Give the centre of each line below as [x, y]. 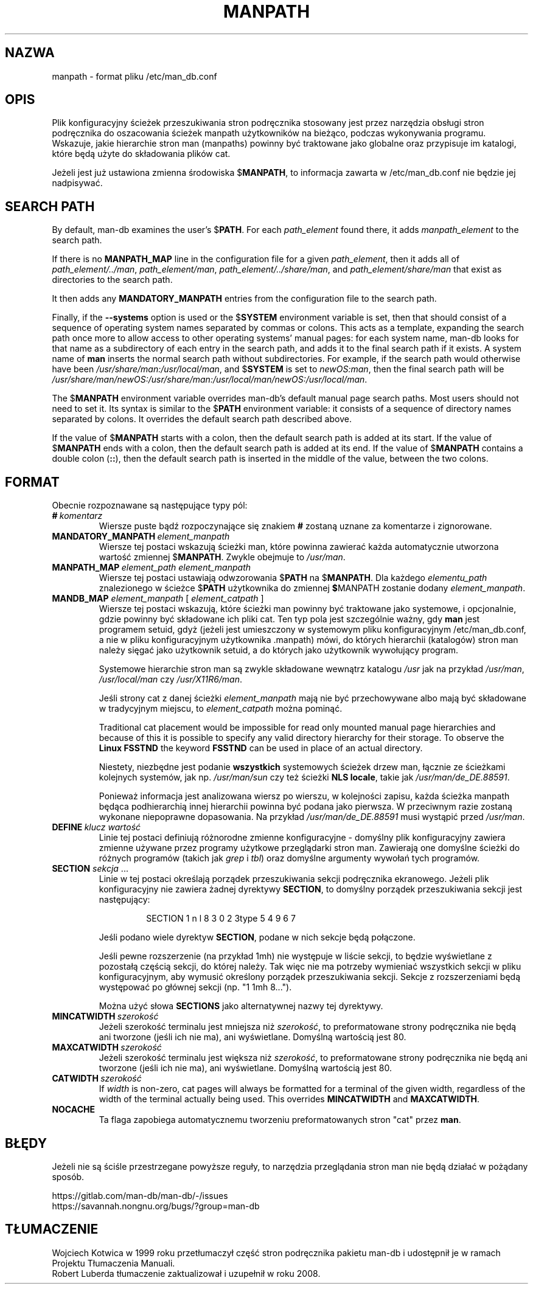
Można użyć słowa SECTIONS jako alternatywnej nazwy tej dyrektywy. [241, 1006]
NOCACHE [74, 1110]
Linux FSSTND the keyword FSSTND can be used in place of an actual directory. [261, 748]
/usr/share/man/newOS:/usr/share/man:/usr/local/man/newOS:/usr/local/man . [210, 380]
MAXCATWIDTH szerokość [107, 1048]
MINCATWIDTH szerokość [105, 1016]
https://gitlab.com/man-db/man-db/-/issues [140, 1195]
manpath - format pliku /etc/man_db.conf [134, 76]
